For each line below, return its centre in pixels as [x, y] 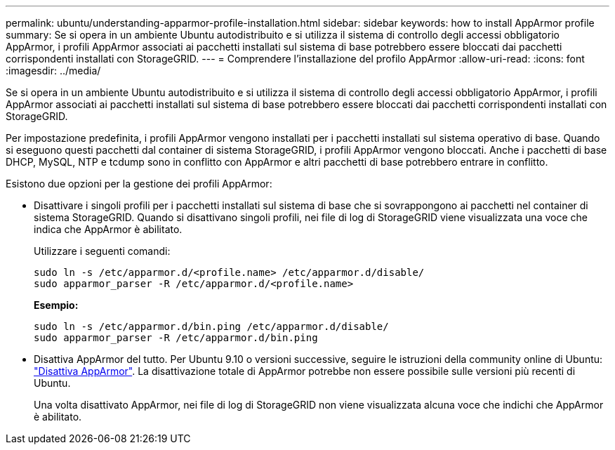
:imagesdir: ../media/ [53, 71]
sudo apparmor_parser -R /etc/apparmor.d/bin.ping [176, 338]
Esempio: [56, 305]
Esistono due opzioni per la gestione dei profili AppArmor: [139, 184]
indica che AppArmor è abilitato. [108, 229]
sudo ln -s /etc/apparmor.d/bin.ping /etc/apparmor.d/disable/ [211, 326]
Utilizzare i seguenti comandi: [102, 251]
